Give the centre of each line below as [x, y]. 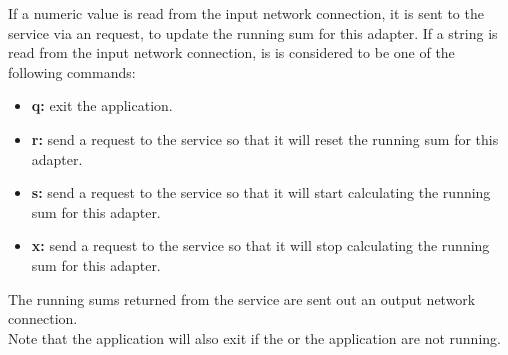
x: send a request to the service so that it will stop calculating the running [260, 245]
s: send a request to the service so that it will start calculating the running [261, 192]
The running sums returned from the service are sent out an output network [242, 298]
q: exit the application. [102, 105]
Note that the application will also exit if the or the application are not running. [254, 337]
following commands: [72, 71]
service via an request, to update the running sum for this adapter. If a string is [253, 32]
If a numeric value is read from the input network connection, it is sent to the [246, 13]
